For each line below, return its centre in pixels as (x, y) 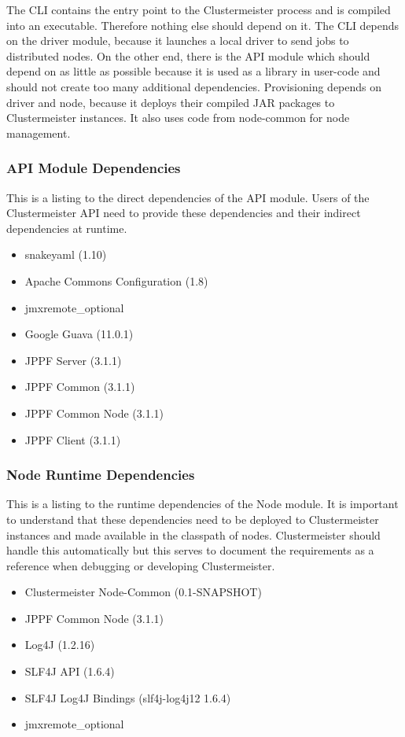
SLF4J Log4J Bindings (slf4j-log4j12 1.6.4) (128, 697)
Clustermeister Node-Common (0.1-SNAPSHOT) (143, 592)
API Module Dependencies (94, 168)
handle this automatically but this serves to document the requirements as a (190, 550)
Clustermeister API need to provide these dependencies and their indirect (184, 213)
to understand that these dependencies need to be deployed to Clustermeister (193, 519)
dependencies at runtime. (67, 228)
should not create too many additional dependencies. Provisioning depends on (194, 86)
